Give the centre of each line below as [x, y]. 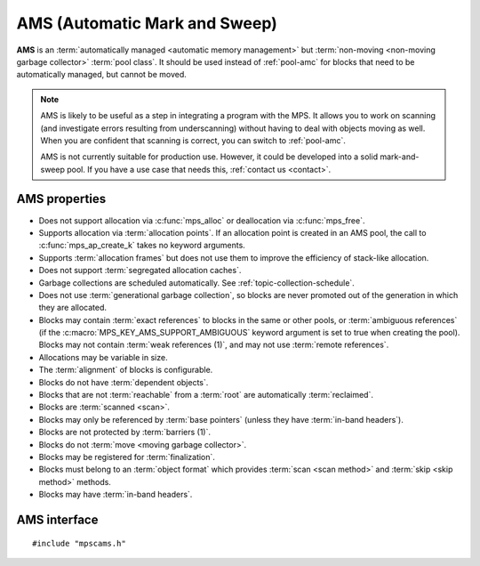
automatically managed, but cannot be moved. [101, 75]
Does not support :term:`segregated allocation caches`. [140, 271]
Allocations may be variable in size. [103, 357]
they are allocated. [72, 308]
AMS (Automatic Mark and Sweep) [147, 23]
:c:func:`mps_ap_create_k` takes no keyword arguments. [142, 246]
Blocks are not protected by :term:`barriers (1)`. [124, 433]
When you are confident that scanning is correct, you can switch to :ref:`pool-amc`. [193, 140]
